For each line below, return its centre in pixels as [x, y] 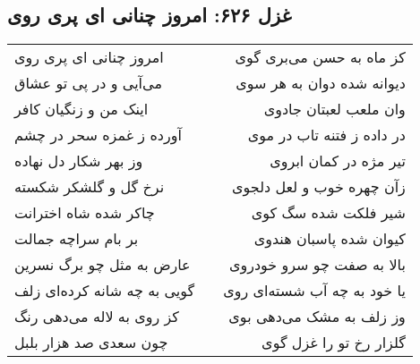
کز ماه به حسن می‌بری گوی [320, 57]
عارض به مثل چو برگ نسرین [103, 265]
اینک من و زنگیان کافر [81, 109]
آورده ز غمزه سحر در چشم [98, 135]
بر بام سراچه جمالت [77, 239]
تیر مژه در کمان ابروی [338, 161]
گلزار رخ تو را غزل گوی [334, 343]
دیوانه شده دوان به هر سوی [321, 83]
